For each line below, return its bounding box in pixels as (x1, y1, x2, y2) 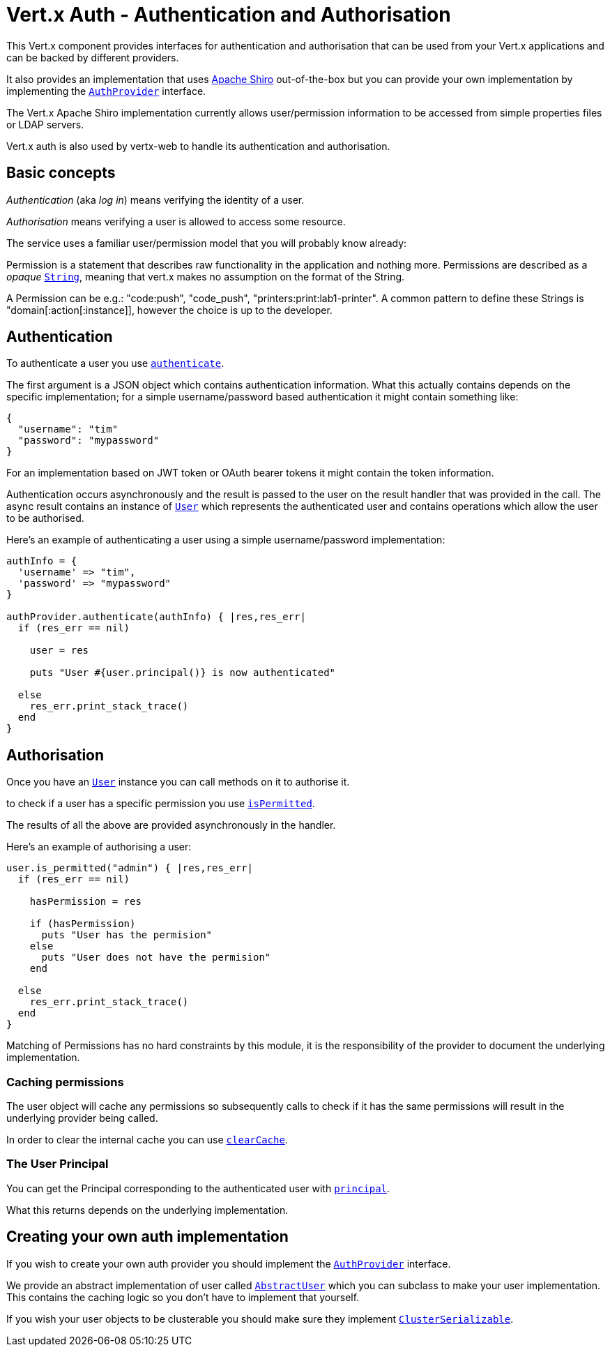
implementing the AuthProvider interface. (6, 84, 206, 97)
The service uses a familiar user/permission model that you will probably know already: (6, 236, 407, 249)
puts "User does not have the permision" (41, 952, 271, 963)
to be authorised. (6, 512, 84, 525)
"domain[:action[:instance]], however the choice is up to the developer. (6, 303, 333, 316)
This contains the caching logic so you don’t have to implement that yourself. (6, 1291, 360, 1303)
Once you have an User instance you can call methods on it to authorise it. (6, 776, 350, 788)
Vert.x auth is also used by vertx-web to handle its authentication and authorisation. (6, 140, 390, 152)
